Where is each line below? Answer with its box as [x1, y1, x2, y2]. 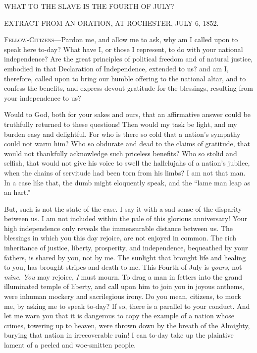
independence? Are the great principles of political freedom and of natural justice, [4, 54, 253, 64]
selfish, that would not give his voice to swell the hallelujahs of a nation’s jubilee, [4, 158, 250, 168]
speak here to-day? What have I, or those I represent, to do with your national [4, 44, 243, 54]
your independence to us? [4, 92, 81, 103]
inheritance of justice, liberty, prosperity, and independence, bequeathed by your [4, 242, 248, 253]
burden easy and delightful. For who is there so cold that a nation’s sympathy [4, 128, 241, 139]
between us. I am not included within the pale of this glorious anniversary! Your [4, 213, 248, 224]
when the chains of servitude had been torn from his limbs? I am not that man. [4, 167, 246, 177]
